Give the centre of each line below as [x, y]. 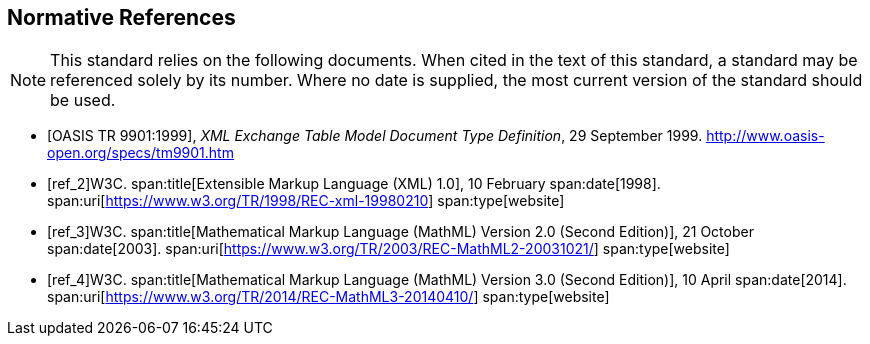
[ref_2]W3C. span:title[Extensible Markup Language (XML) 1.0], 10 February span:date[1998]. [354, 184]
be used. [83, 100]
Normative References [121, 17]
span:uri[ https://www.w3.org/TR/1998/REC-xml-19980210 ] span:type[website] [306, 201]
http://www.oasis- [765, 136]
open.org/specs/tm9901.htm [140, 153]
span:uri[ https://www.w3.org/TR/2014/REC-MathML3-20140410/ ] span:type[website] [328, 297]
